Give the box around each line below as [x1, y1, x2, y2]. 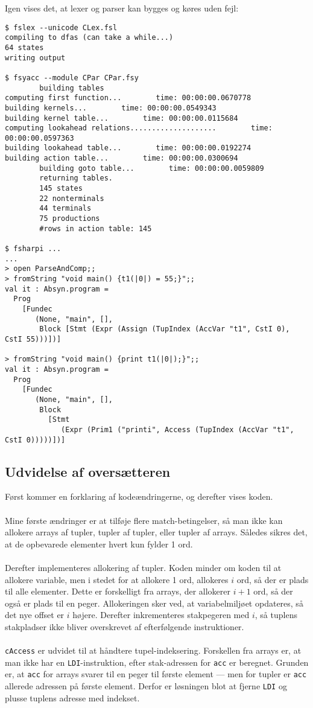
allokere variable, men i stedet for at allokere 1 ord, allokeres [5, 573, 229, 585]
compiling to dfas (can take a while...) [5, 33, 174, 42]
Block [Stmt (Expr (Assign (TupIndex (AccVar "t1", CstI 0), [39, 325, 290, 334]
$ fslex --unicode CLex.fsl [5, 23, 118, 32]
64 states [5, 43, 44, 52]
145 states [39, 184, 83, 193]
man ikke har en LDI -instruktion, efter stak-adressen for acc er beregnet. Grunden [5, 655, 309, 668]
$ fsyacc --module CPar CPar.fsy [5, 73, 139, 82]
